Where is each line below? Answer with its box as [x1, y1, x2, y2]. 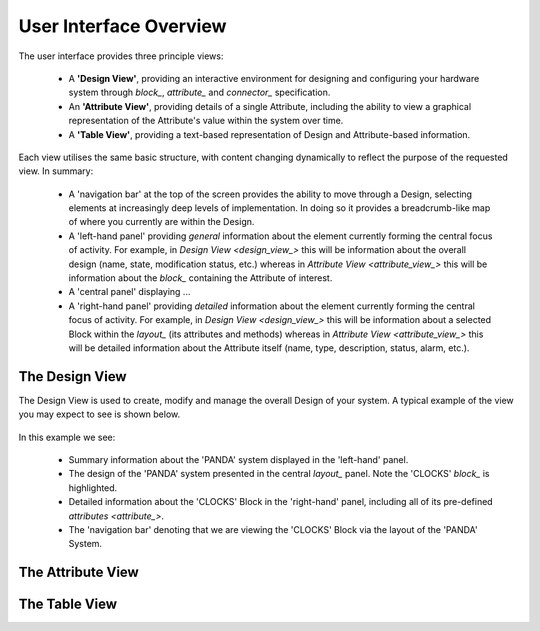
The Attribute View [18, 564, 139, 581]
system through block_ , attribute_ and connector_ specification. [68, 86, 331, 99]
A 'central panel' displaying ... [68, 286, 191, 298]
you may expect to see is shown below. [18, 408, 181, 420]
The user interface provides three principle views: [18, 50, 224, 62]
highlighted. [68, 481, 118, 494]
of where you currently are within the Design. [68, 216, 255, 228]
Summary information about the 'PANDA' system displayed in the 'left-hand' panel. [68, 454, 409, 466]
